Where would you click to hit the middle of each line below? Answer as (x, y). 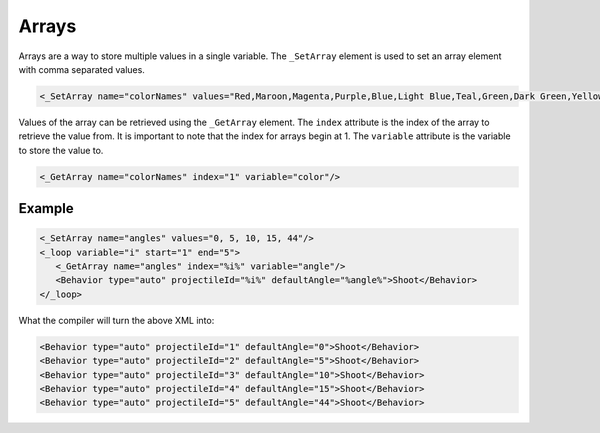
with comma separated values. (81, 69)
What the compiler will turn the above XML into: (116, 320)
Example (46, 208)
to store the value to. (61, 150)
